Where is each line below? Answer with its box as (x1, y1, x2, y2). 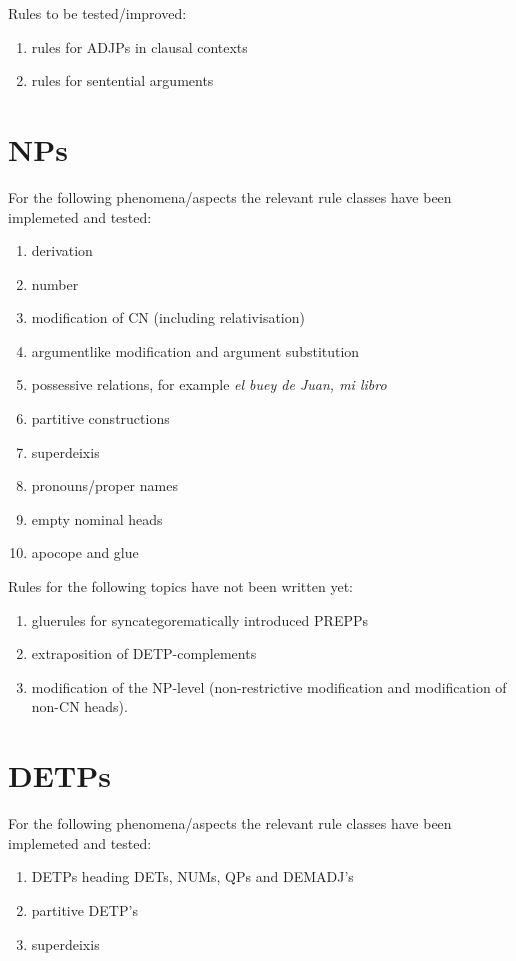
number (31, 273, 79, 294)
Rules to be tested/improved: (8, 3, 187, 23)
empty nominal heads (31, 508, 163, 529)
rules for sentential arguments (31, 70, 214, 91)
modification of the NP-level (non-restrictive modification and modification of (31, 676, 507, 697)
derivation (31, 240, 93, 261)
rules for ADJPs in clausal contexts (31, 36, 248, 57)
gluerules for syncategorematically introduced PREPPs (31, 609, 369, 630)
